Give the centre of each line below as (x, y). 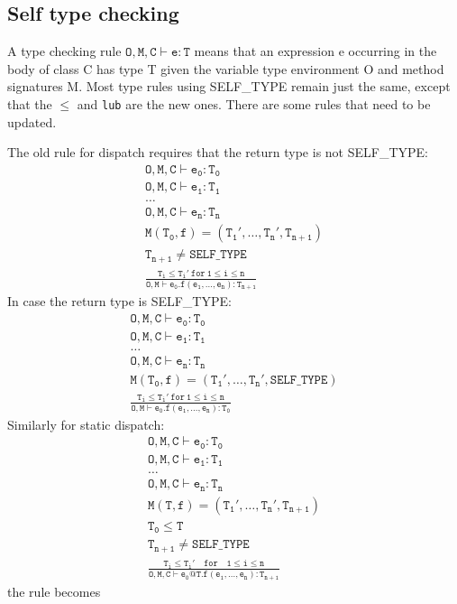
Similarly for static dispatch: (86, 424)
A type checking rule (64, 51)
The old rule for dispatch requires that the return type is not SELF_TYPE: (218, 152)
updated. (32, 121)
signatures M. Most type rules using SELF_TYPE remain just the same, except (229, 86)
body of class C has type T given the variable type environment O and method (226, 68)
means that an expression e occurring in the (315, 51)
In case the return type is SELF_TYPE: (119, 301)
